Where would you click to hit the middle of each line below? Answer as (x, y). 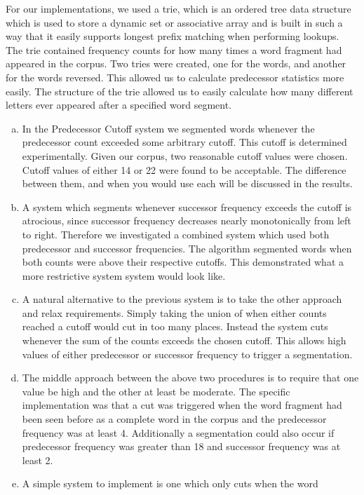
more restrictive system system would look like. (124, 275)
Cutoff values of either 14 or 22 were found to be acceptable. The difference (184, 169)
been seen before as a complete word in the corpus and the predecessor (174, 419)
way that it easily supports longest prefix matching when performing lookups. (173, 36)
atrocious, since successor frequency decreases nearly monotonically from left (187, 221)
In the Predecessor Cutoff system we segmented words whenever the (168, 128)
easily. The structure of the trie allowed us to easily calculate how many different (180, 91)
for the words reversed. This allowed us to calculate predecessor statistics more (175, 77)
